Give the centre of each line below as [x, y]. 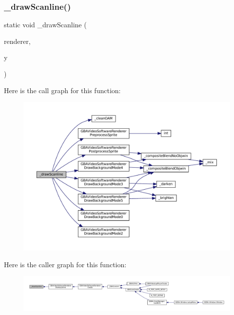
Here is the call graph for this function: [62, 90]
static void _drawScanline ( [45, 25]
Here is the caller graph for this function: [65, 264]
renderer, [17, 41]
